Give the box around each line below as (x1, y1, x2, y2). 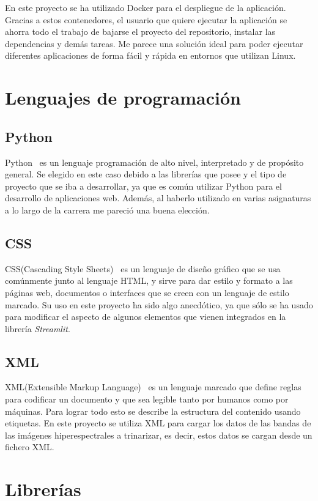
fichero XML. (5, 440, 54, 453)
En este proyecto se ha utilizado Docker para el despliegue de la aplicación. (5, 1, 286, 13)
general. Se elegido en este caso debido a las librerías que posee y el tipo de (5, 168, 287, 180)
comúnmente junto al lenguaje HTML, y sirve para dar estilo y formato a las (5, 274, 293, 287)
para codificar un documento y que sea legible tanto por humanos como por (5, 393, 289, 406)
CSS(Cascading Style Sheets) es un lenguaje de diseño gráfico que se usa (5, 262, 281, 275)
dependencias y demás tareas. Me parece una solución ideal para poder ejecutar (5, 37, 303, 50)
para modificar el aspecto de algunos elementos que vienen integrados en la (5, 310, 286, 323)
